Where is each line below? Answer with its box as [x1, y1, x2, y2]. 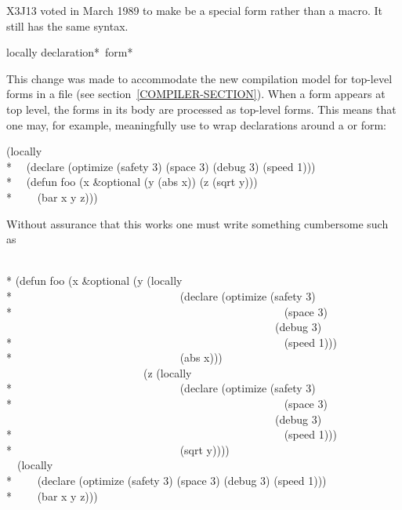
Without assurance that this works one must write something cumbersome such [6, 215, 389, 231]
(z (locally [143, 364, 192, 381]
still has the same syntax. [6, 17, 129, 34]
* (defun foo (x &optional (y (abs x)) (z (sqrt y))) [6, 173, 258, 190]
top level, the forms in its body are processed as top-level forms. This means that [6, 100, 397, 117]
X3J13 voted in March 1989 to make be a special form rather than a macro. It [6, 2, 382, 18]
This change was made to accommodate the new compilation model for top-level [6, 70, 393, 86]
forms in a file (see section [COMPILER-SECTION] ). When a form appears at [6, 86, 386, 102]
